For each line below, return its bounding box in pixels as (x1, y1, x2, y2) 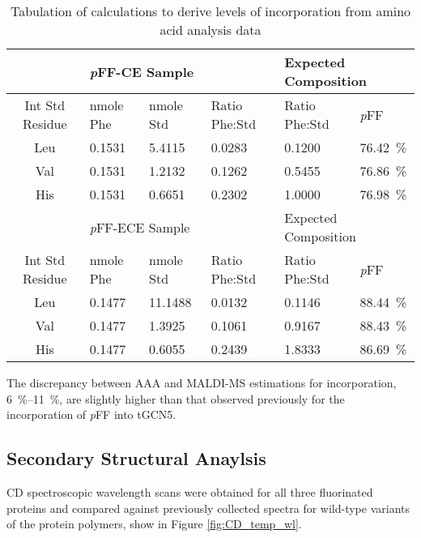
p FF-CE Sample (89, 62, 194, 81)
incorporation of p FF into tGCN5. (6, 406, 176, 423)
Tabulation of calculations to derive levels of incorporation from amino (10, 2, 411, 20)
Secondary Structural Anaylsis (6, 446, 266, 471)
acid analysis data (159, 20, 262, 39)
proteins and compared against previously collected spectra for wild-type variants (6, 499, 410, 516)
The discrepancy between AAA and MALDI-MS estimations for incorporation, (6, 374, 397, 391)
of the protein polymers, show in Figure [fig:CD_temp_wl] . (6, 515, 302, 532)
